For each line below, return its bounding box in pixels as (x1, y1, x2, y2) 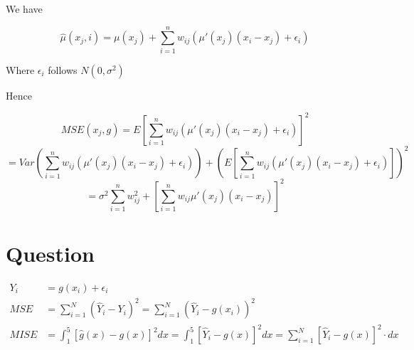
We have (6, 1, 43, 16)
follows (48, 62, 78, 77)
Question (6, 239, 95, 267)
